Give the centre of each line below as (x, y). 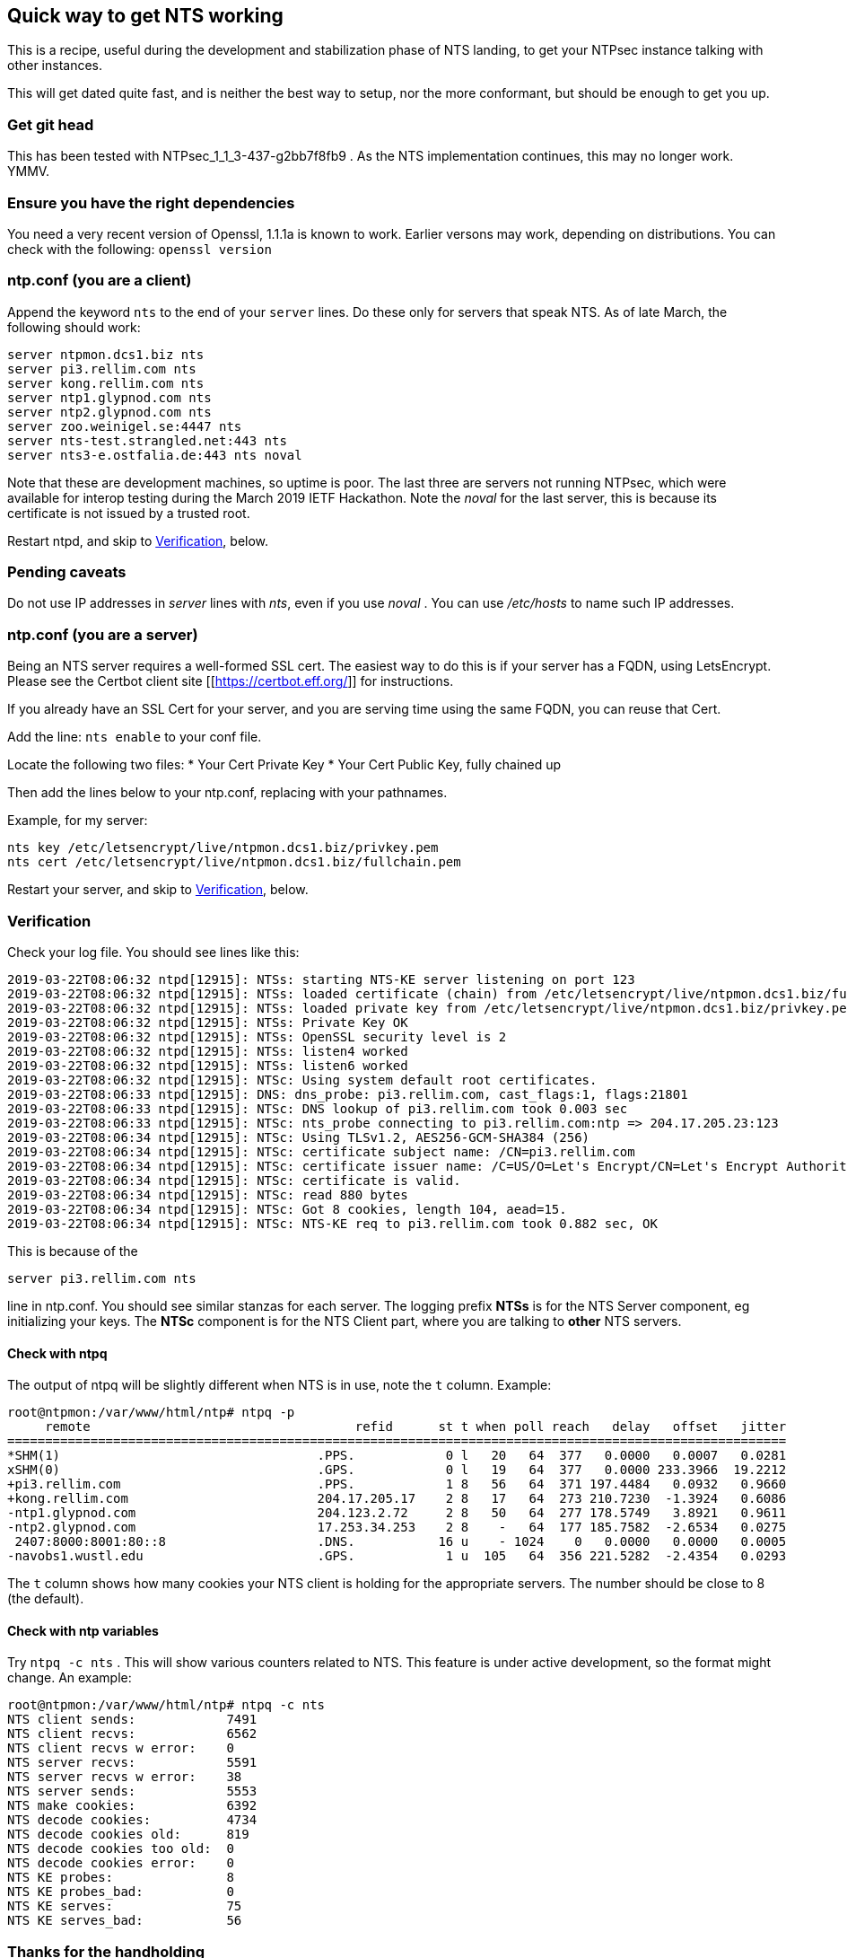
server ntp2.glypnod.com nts (109, 412)
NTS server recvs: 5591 (132, 1763)
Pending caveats (67, 572)
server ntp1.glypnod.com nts (109, 397)
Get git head (51, 124)
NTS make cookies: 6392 (132, 1806)
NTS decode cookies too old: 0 (121, 1849)
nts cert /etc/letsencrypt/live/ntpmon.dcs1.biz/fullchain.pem (234, 862)
